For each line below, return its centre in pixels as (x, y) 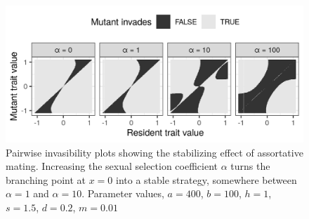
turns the (250, 166)
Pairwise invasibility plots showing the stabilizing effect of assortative (154, 152)
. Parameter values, (123, 193)
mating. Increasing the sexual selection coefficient (112, 166)
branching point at (46, 179)
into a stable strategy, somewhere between (206, 179)
